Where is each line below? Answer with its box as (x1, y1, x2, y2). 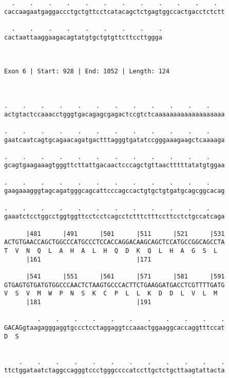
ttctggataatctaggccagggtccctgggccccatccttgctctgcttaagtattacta (4, 367, 225, 374)
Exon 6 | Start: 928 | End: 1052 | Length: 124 (4, 68, 170, 75)
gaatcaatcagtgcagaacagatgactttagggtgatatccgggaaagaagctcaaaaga (4, 136, 225, 144)
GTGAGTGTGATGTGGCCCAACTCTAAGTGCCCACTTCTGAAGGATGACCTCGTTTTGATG (4, 281, 225, 289)
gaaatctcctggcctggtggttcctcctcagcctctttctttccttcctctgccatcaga (4, 213, 225, 221)
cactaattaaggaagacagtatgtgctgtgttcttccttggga (4, 33, 162, 41)
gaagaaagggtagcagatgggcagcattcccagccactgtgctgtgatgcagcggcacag (4, 187, 225, 195)
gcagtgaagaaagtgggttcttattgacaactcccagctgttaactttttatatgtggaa (4, 162, 225, 169)
